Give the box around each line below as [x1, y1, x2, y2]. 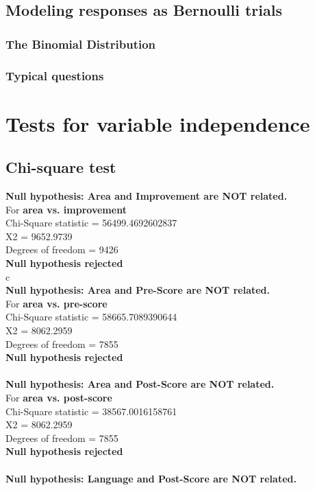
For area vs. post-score [5, 390, 112, 404]
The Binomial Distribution [5, 35, 156, 52]
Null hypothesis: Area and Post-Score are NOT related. [5, 377, 275, 391]
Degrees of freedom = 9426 [5, 242, 118, 257]
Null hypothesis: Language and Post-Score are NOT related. [5, 471, 297, 485]
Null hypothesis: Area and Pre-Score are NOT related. [5, 283, 270, 297]
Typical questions [5, 67, 104, 84]
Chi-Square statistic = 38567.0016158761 [5, 404, 177, 418]
